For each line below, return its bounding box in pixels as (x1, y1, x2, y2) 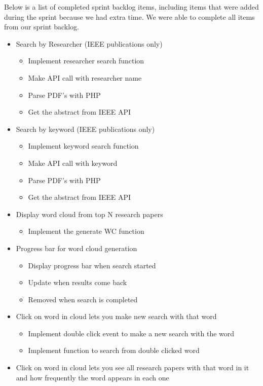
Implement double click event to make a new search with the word (28, 328, 235, 338)
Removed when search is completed (28, 294, 138, 304)
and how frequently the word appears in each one (16, 372, 169, 382)
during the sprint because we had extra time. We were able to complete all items (4, 11, 255, 22)
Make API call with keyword (28, 157, 118, 168)
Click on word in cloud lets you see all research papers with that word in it (16, 362, 249, 373)
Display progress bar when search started (28, 260, 156, 270)
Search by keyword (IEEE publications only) (16, 123, 155, 134)
